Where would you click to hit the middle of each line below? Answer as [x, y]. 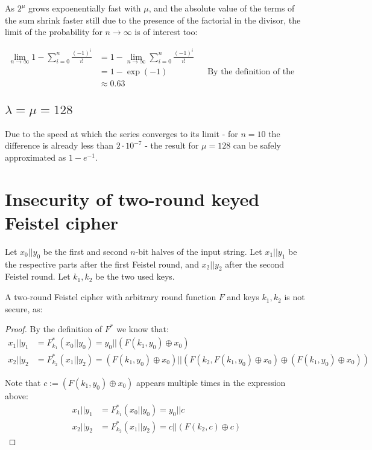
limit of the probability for [54, 32]
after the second [255, 264]
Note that [23, 382]
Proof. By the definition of [54, 329]
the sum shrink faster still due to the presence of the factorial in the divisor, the [153, 20]
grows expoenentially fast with [85, 8]
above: [17, 395]
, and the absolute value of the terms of [222, 8]
